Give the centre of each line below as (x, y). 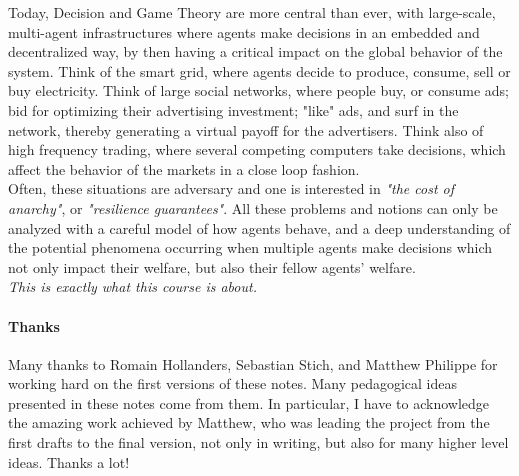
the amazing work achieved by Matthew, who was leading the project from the (249, 422)
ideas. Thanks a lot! (69, 461)
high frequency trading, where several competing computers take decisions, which (257, 149)
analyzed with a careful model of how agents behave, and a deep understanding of (259, 227)
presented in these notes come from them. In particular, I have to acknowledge (248, 402)
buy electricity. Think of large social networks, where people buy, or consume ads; (259, 90)
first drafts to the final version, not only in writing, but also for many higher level (258, 442)
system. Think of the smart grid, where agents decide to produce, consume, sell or (259, 70)
